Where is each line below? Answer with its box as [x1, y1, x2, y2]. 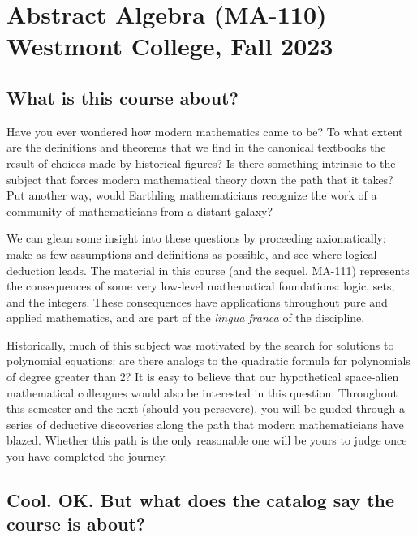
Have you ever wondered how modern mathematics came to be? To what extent [6, 122, 403, 140]
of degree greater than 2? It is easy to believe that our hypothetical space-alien [6, 368, 399, 385]
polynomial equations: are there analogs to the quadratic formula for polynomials [6, 352, 411, 369]
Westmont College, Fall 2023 [6, 29, 333, 62]
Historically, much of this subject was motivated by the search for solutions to [6, 336, 394, 353]
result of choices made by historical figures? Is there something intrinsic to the [6, 154, 396, 171]
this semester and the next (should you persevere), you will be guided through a [6, 400, 405, 417]
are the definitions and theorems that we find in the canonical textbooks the [6, 139, 386, 156]
